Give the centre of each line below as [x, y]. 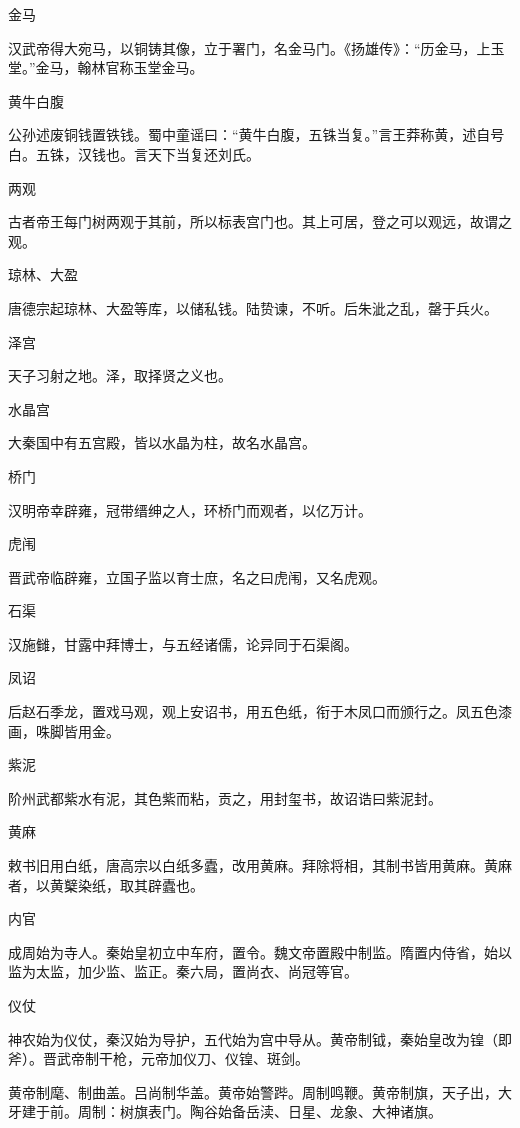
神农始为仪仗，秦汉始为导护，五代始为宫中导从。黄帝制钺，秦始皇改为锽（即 [260, 1038]
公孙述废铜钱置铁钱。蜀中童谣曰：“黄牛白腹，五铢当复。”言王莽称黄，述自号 [256, 134]
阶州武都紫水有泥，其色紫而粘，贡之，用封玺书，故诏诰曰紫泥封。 [225, 797]
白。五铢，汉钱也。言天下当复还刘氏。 [134, 153]
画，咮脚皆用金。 [64, 730]
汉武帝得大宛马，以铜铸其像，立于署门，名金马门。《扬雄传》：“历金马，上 [249, 47]
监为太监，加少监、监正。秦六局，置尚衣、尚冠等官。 [183, 971]
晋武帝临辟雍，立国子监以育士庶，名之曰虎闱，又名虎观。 [197, 576]
